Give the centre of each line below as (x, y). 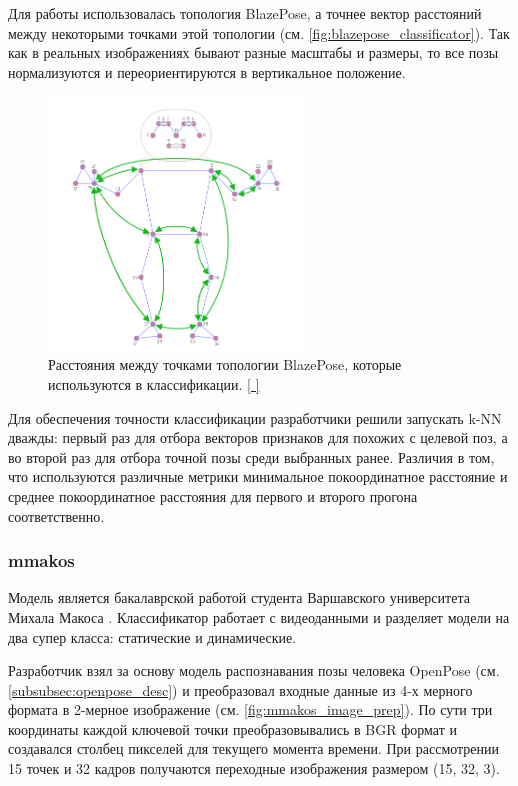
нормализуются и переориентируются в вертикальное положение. (207, 71)
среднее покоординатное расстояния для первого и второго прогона (213, 495)
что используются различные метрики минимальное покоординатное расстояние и (258, 476)
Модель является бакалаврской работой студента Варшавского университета (239, 597)
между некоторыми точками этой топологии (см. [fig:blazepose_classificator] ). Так (259, 32)
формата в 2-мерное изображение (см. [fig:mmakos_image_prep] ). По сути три (250, 709)
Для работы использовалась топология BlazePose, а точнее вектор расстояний (245, 13)
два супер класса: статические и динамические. (152, 636)
